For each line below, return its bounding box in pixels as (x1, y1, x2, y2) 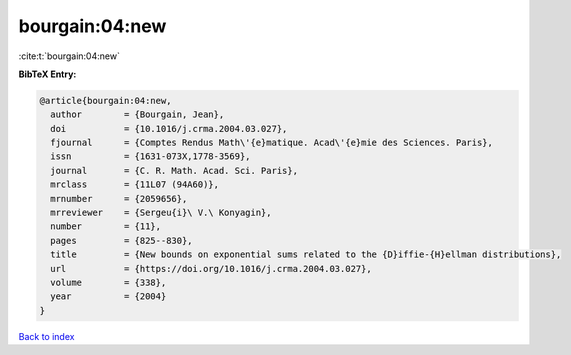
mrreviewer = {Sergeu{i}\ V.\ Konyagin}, (50, 207, 272, 219)
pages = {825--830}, (50, 235, 194, 246)
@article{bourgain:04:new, (39, 95, 172, 106)
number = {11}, (50, 221, 162, 232)
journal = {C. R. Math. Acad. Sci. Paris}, (50, 165, 299, 176)
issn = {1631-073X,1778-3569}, (50, 151, 251, 162)
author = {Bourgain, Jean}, (50, 109, 225, 120)
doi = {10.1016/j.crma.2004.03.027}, (50, 123, 288, 134)
